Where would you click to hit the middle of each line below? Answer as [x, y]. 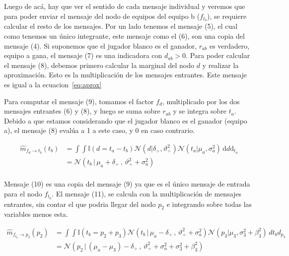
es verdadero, [229, 45]
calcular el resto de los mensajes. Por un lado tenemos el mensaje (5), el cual [121, 26]
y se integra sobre [200, 111]
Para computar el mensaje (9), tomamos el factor [79, 101]
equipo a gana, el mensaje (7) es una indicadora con [83, 55]
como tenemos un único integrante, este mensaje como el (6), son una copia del [124, 36]
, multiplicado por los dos [201, 101]
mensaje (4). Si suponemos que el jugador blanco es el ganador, [101, 45]
